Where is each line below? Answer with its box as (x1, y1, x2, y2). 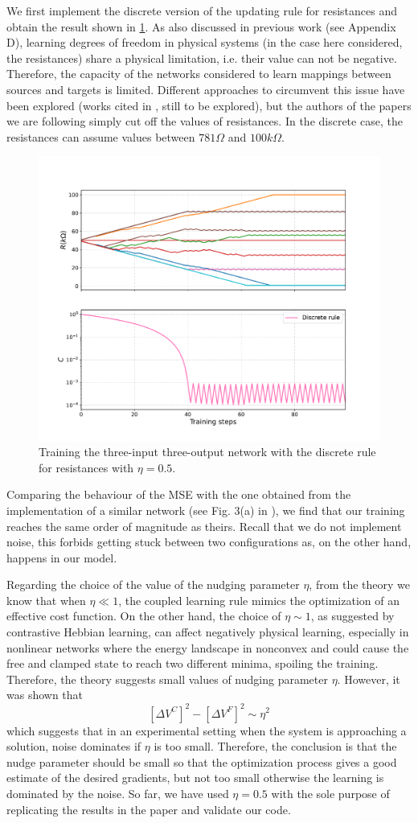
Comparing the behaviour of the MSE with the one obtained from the (6, 486, 351, 503)
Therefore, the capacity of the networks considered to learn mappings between (6, 65, 391, 82)
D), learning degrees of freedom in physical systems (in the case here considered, (6, 34, 403, 51)
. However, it (337, 670, 400, 687)
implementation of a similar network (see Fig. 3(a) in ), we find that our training (6, 501, 405, 518)
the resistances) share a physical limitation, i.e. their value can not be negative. (6, 49, 397, 66)
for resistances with (39, 459, 134, 475)
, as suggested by (310, 607, 395, 624)
